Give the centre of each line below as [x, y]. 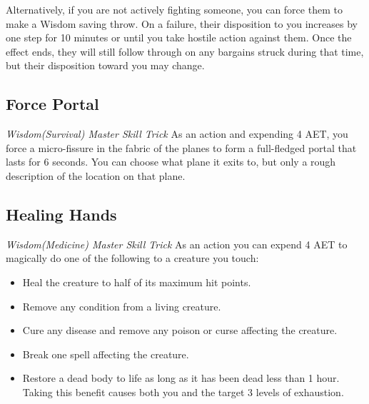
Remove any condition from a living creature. [122, 306]
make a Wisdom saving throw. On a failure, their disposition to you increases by [182, 23]
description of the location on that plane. [96, 175]
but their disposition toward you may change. [105, 65]
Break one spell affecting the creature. [106, 354]
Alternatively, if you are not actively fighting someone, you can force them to [174, 9]
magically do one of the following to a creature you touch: [132, 258]
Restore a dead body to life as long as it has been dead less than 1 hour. [181, 378]
